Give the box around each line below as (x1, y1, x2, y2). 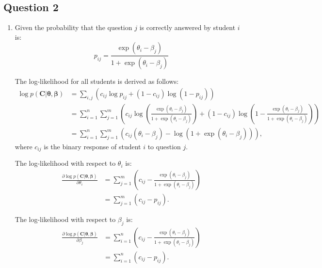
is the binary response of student (44, 141, 141, 151)
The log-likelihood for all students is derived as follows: (15, 76, 179, 86)
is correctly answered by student (139, 22, 236, 32)
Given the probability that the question (15, 22, 132, 32)
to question (147, 141, 181, 151)
